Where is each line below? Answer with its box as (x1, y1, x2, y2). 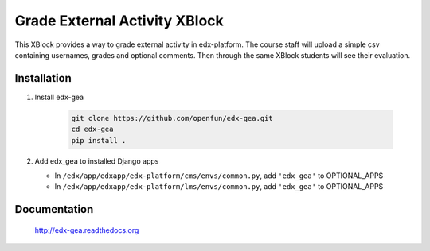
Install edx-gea (34, 92, 84, 102)
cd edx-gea (71, 125, 114, 134)
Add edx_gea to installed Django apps (34, 156, 159, 166)
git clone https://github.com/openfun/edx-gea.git (71, 114, 274, 122)
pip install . (71, 136, 127, 145)
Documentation (14, 203, 94, 216)
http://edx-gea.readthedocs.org (34, 225, 139, 234)
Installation (14, 71, 72, 85)
